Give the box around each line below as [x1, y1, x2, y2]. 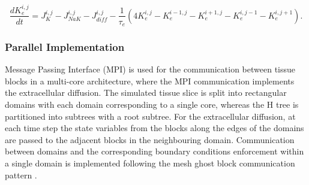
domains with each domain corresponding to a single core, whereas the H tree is [5, 98, 299, 111]
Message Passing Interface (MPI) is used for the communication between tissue [5, 63, 296, 75]
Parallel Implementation [5, 39, 125, 54]
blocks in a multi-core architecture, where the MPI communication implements [5, 74, 295, 87]
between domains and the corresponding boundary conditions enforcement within [5, 145, 304, 157]
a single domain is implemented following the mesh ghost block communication [5, 156, 295, 169]
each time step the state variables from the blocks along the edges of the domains [5, 122, 304, 134]
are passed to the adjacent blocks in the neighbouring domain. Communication [5, 133, 295, 145]
